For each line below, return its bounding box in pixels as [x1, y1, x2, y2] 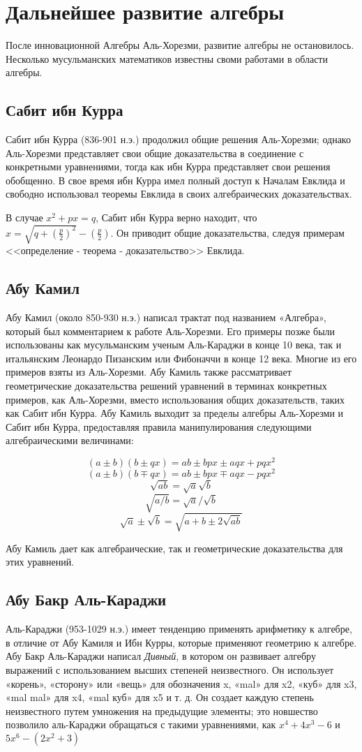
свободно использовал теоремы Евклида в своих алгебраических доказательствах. [6, 186, 352, 201]
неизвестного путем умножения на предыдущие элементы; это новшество [6, 703, 318, 718]
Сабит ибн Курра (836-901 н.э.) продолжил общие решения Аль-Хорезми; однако [6, 132, 351, 147]
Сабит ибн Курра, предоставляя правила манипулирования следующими [6, 419, 312, 434]
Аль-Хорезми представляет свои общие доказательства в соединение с [6, 145, 304, 160]
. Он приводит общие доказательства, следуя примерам [110, 225, 345, 239]
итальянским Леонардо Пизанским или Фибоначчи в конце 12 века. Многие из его [6, 351, 357, 365]
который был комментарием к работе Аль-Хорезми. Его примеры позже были [6, 323, 335, 338]
